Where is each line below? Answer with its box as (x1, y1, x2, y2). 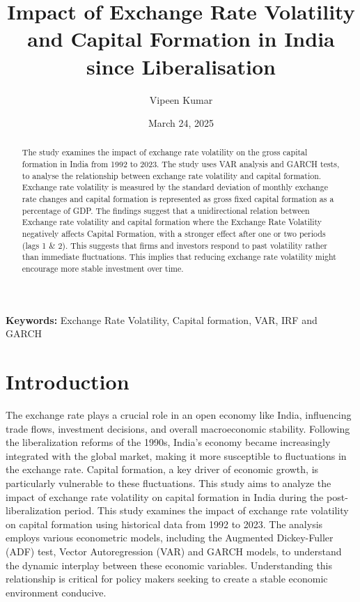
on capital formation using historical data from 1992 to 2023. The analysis (6, 516, 323, 531)
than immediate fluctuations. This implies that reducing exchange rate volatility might (22, 251, 336, 263)
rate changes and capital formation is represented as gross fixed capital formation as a (22, 193, 334, 205)
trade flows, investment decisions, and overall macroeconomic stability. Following (6, 421, 350, 435)
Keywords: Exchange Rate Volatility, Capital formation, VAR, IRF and (6, 312, 318, 327)
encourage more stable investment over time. (22, 263, 184, 275)
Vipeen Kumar (149, 92, 213, 107)
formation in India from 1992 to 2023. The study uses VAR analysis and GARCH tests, (22, 158, 340, 170)
